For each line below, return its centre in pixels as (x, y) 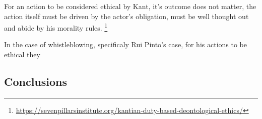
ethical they (22, 54)
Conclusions (36, 82)
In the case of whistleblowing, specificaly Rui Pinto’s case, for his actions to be (125, 44)
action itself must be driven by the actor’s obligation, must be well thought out (126, 16)
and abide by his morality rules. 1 (56, 27)
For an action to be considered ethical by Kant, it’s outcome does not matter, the (130, 6)
